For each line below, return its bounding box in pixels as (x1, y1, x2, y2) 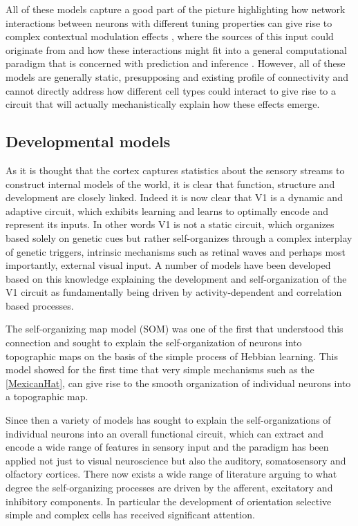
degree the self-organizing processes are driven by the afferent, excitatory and (6, 480, 333, 495)
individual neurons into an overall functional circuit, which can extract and (6, 426, 323, 440)
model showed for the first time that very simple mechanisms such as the (6, 362, 314, 377)
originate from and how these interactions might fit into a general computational (6, 42, 347, 57)
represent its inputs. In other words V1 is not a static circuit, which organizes (6, 217, 335, 232)
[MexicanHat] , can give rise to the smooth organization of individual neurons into (6, 375, 351, 390)
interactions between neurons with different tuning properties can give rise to (6, 15, 332, 30)
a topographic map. (6, 389, 88, 404)
